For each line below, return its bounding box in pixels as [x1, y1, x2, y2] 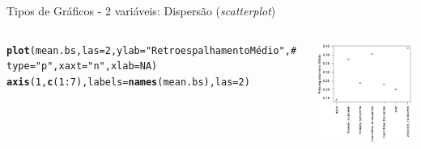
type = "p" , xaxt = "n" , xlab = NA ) [6, 60, 158, 72]
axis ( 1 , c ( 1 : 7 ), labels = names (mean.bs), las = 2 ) [6, 76, 250, 88]
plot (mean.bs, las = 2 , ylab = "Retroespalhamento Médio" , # [6, 44, 297, 56]
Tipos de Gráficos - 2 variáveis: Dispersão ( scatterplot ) [6, 2, 276, 19]
